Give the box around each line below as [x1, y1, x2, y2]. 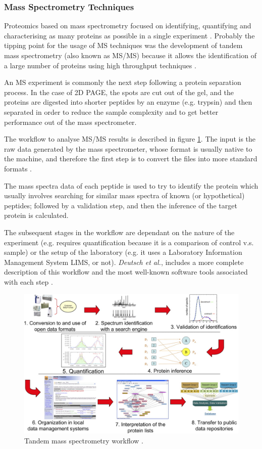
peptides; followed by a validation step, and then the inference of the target [4, 200, 237, 210]
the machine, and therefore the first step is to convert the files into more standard [4, 153, 257, 164]
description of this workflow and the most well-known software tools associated [4, 266, 248, 277]
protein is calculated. [4, 210, 69, 220]
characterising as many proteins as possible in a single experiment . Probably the [4, 30, 255, 40]
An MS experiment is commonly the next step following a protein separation [4, 77, 241, 87]
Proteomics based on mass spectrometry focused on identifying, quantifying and [4, 20, 251, 31]
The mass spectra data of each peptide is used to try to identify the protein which [4, 180, 258, 191]
